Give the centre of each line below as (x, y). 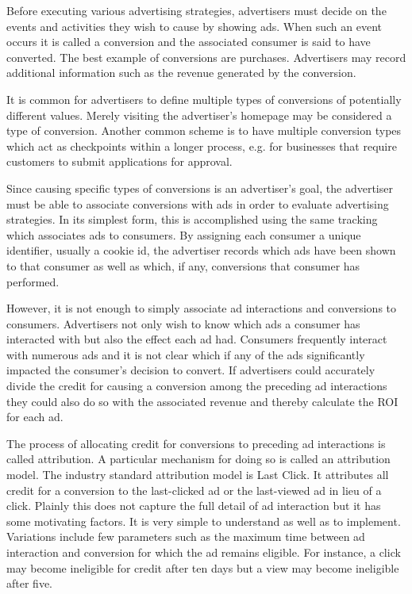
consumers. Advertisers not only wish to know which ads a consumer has (183, 323)
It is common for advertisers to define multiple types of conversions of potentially (204, 99)
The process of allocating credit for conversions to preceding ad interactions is (196, 443)
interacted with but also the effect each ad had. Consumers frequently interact (197, 339)
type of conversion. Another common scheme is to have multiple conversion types (204, 130)
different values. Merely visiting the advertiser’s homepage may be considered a (199, 115)
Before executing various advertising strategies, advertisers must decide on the (196, 10)
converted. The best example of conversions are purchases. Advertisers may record (206, 57)
